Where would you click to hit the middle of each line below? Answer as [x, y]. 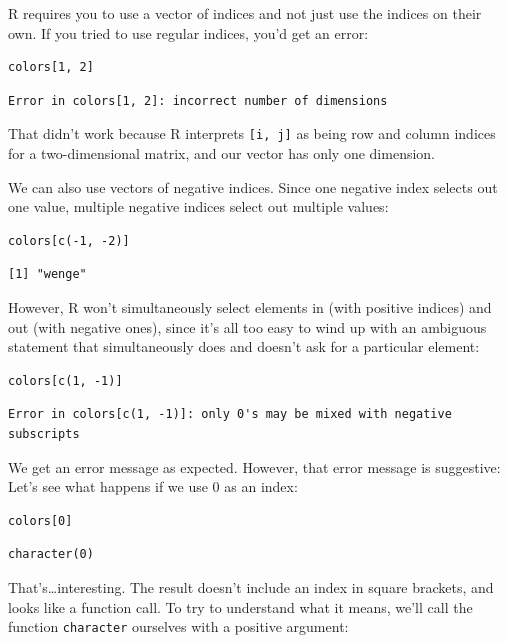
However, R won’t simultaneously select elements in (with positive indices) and [250, 307]
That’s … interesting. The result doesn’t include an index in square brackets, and [251, 586]
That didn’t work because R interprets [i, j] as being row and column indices [252, 133]
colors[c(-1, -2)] [69, 240]
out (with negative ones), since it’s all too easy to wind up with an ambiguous [247, 326]
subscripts [44, 433]
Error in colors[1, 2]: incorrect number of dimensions [198, 100]
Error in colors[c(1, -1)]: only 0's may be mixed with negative [230, 414]
